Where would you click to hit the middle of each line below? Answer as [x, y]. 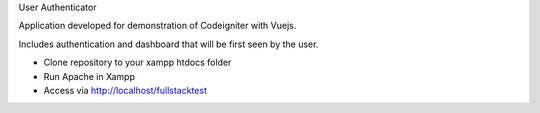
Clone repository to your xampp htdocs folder [137, 62]
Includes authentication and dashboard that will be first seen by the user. [168, 44]
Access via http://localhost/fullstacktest [125, 90]
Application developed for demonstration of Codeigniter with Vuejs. [157, 26]
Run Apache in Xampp [89, 76]
